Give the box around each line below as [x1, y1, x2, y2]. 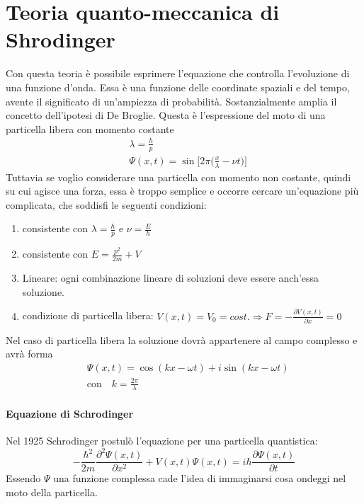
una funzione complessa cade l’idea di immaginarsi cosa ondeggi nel [53, 471, 346, 486]
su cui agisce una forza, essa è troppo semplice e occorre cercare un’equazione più [6, 183, 359, 198]
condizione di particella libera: [22, 308, 154, 323]
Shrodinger [6, 25, 115, 54]
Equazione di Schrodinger [6, 406, 134, 421]
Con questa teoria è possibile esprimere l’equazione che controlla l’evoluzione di [6, 66, 350, 81]
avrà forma [6, 346, 53, 361]
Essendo [6, 471, 41, 486]
